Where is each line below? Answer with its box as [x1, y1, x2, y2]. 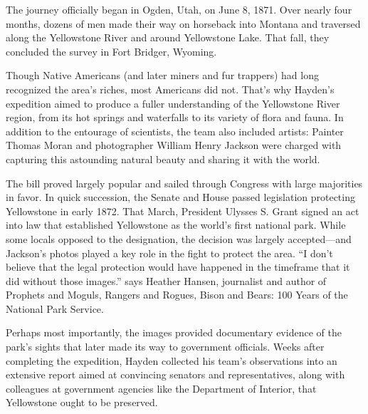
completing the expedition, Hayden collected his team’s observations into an [6, 353, 337, 368]
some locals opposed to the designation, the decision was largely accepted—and [6, 231, 352, 246]
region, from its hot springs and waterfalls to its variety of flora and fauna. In [6, 110, 344, 125]
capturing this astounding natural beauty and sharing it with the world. [6, 151, 320, 166]
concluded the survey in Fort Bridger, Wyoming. [6, 43, 217, 58]
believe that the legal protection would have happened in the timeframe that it [6, 259, 350, 274]
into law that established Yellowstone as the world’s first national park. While [6, 217, 346, 232]
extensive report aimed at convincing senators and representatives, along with [6, 367, 345, 382]
